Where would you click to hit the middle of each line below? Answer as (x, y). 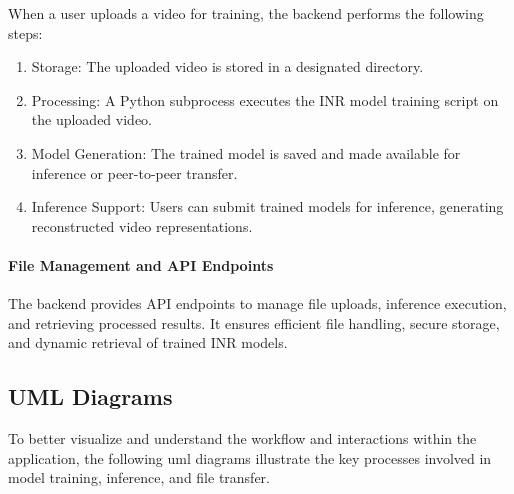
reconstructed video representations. (142, 225)
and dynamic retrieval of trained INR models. (148, 342)
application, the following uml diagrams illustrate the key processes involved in (250, 457)
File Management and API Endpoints (141, 264)
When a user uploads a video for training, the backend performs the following (246, 13)
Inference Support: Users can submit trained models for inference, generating (267, 206)
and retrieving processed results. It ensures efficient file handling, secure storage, (254, 322)
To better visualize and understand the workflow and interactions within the (242, 438)
